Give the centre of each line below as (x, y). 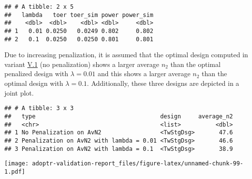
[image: (17, 164)
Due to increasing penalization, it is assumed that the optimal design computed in (126, 55)
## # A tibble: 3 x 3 (39, 108)
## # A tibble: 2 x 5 (39, 7)
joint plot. (19, 92)
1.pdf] (15, 171)
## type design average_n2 (119, 116)
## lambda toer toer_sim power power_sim (79, 15)
